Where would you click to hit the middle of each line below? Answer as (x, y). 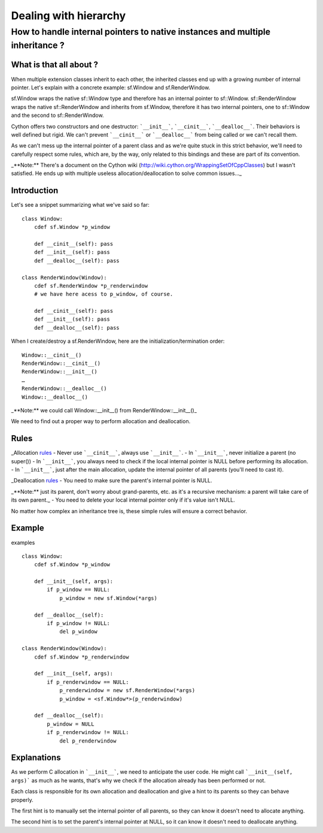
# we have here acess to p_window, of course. (103, 294)
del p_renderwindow (88, 741)
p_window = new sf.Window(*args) (109, 598)
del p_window (79, 632)
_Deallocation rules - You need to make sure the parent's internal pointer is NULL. (112, 481)
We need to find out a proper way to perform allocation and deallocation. (101, 421)
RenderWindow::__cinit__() (61, 363)
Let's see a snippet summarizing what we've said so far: (80, 205)
